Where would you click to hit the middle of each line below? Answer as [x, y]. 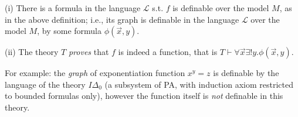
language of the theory [45, 84]
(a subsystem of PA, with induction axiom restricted [199, 84]
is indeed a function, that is [168, 52]
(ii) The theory [32, 52]
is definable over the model [221, 8]
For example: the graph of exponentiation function [95, 73]
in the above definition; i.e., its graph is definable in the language [122, 19]
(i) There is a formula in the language [73, 8]
